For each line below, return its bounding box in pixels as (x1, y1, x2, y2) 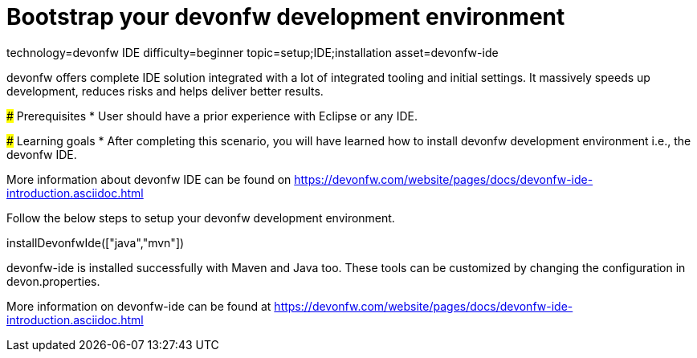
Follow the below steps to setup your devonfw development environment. (6, 210, 395, 225)
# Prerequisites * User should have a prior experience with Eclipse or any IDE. (6, 108, 418, 123)
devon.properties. (6, 274, 100, 288)
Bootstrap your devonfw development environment (6, 3, 565, 31)
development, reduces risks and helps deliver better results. (6, 83, 324, 98)
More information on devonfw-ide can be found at (6, 299, 271, 313)
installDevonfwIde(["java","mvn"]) (6, 235, 185, 250)
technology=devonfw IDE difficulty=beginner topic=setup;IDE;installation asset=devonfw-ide (6, 45, 499, 59)
